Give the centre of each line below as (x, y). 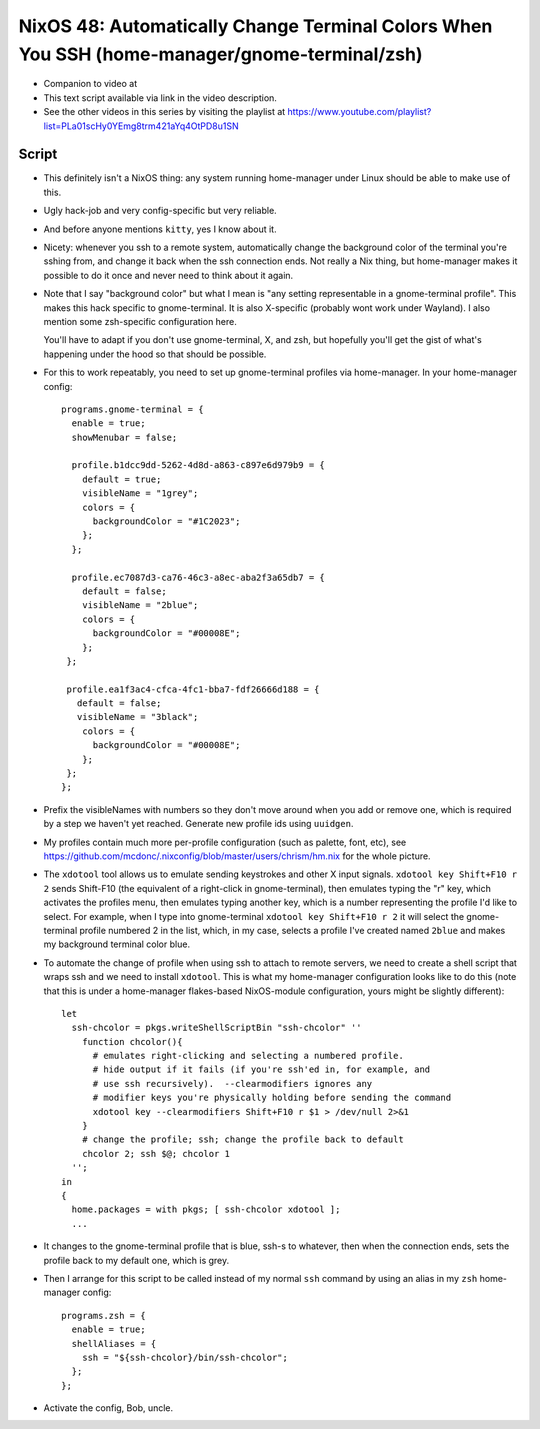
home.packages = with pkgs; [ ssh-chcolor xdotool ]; (206, 1209)
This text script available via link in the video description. (160, 97)
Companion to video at (90, 84)
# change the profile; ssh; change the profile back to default (242, 1139)
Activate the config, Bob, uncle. (108, 1408)
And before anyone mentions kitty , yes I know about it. (160, 229)
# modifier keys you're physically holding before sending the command (272, 1098)
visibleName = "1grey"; (140, 493)
